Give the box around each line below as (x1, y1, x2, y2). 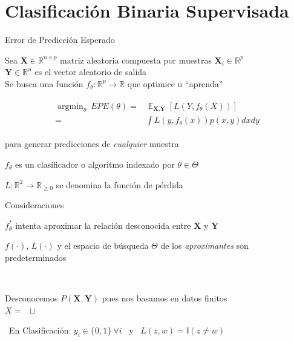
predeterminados (5, 251, 67, 263)
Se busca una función (5, 77, 83, 90)
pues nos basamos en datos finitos (102, 292, 227, 304)
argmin (57, 102, 83, 111)
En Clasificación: (8, 324, 71, 337)
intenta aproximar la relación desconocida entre (15, 219, 191, 231)
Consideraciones (5, 199, 64, 211)
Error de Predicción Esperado (5, 33, 115, 46)
